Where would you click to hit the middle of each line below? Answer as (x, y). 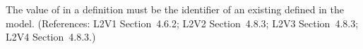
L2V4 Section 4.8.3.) (51, 37)
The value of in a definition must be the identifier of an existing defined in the (175, 9)
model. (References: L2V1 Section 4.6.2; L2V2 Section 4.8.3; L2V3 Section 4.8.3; (182, 23)
